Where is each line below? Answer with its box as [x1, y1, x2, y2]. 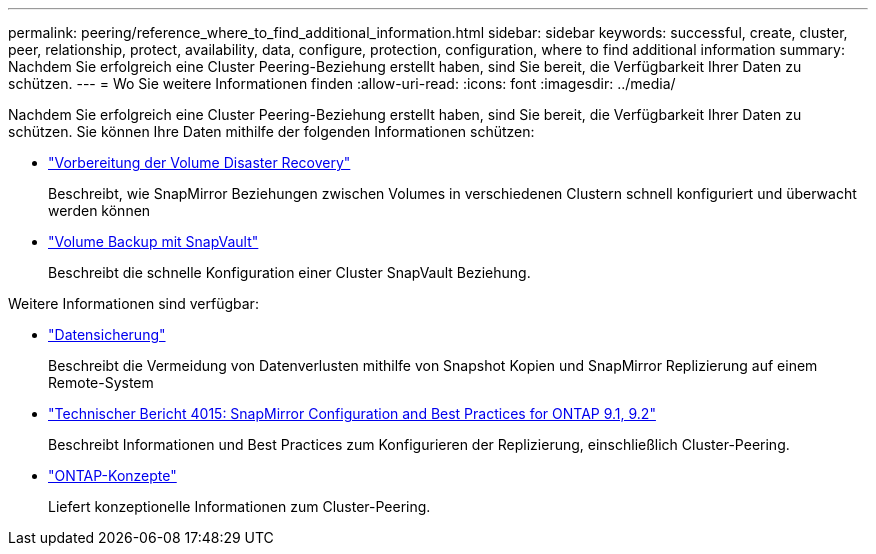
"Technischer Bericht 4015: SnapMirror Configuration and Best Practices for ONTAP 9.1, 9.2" [48, 405, 656, 422]
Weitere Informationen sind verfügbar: [8, 295, 259, 312]
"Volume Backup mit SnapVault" [48, 233, 259, 250]
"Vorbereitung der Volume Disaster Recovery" [48, 154, 351, 171]
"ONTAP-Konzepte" [48, 467, 177, 484]
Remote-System [48, 374, 154, 391]
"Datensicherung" [48, 326, 166, 343]
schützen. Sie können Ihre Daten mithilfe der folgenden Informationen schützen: [8, 123, 535, 140]
